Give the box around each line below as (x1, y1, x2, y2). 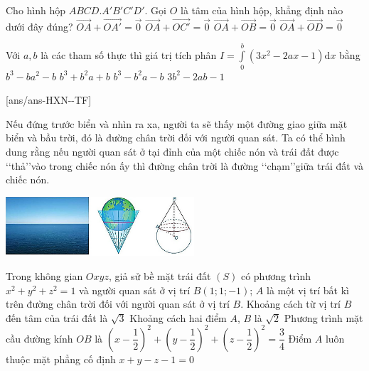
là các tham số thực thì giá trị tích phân (41, 48, 217, 63)
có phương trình (240, 269, 311, 284)
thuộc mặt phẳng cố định (6, 351, 116, 366)
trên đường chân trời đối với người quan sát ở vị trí (6, 296, 230, 311)
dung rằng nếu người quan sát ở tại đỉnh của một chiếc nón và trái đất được (6, 144, 339, 158)
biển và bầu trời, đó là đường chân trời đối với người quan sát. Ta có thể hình (6, 130, 346, 145)
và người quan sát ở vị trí (79, 282, 191, 297)
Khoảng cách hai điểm (129, 310, 227, 325)
